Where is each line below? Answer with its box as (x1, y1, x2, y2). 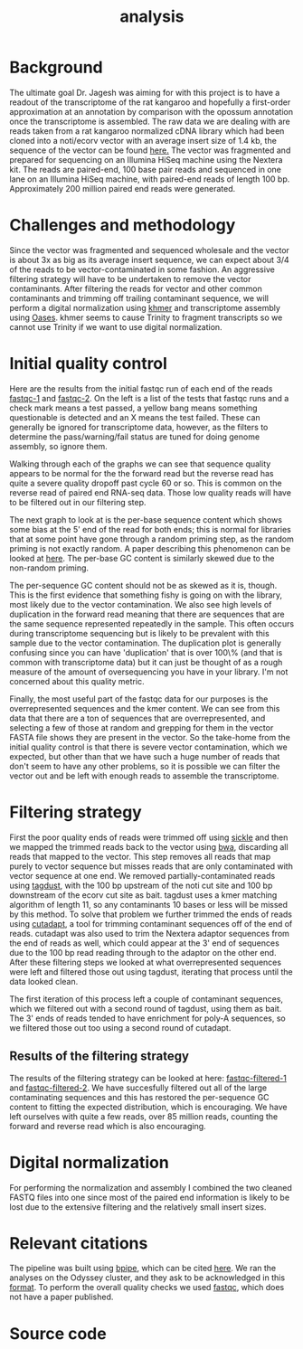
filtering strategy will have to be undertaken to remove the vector (9, 273, 251, 284)
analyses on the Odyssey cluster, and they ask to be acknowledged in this (9, 1272, 286, 1283)
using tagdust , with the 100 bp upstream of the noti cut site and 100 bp (9, 880, 273, 891)
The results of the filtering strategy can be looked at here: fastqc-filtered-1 (9, 1072, 288, 1083)
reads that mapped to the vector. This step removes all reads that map (9, 851, 271, 862)
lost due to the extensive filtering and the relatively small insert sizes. (9, 1201, 267, 1212)
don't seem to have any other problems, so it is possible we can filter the (9, 760, 280, 771)
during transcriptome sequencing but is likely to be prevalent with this (9, 627, 270, 638)
